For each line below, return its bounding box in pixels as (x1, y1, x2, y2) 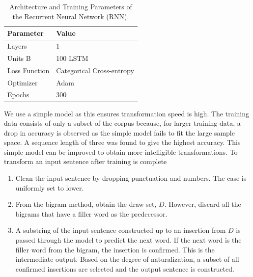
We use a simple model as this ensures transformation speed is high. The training (4, 108, 249, 118)
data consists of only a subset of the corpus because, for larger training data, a (4, 118, 241, 128)
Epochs (7, 89, 29, 100)
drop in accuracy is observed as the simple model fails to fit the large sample (4, 127, 235, 138)
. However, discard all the (164, 199, 241, 209)
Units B (7, 53, 31, 63)
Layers (7, 41, 27, 51)
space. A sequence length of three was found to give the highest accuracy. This (4, 137, 241, 147)
